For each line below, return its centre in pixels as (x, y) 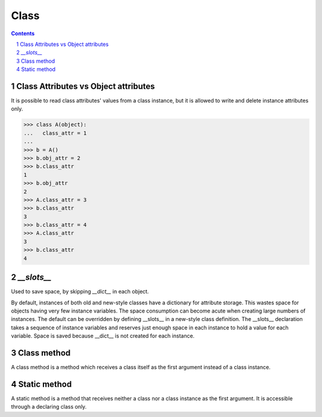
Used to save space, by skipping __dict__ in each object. (80, 292)
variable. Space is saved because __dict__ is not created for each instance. (103, 336)
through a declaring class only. (49, 407)
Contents (23, 33)
